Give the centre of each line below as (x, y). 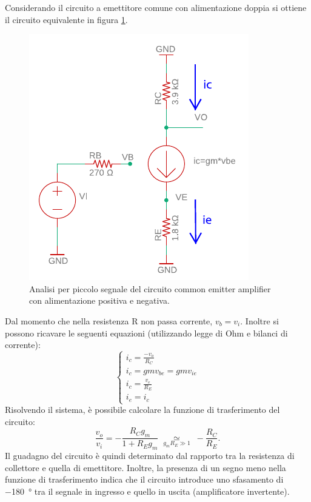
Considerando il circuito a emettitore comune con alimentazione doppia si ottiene (156, 7)
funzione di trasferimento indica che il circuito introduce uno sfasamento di (144, 479)
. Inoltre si (259, 320)
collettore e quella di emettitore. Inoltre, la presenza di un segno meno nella (145, 467)
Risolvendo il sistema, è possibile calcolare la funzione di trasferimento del (142, 410)
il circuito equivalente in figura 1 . (66, 19)
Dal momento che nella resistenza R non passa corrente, (109, 320)
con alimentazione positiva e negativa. (99, 300)
